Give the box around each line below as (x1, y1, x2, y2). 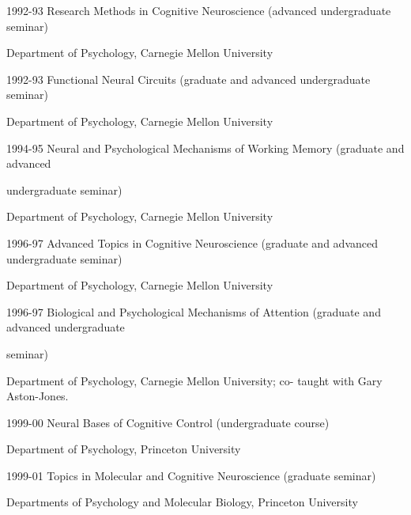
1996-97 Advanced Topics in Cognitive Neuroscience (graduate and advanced (6, 234, 378, 251)
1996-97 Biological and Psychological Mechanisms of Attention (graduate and (6, 303, 381, 320)
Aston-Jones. (6, 388, 69, 404)
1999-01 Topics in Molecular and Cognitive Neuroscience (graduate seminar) (6, 467, 376, 483)
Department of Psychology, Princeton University (6, 441, 241, 457)
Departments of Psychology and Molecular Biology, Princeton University (6, 494, 358, 510)
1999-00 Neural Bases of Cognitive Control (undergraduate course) (6, 414, 330, 430)
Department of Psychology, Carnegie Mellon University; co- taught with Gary (6, 372, 383, 388)
